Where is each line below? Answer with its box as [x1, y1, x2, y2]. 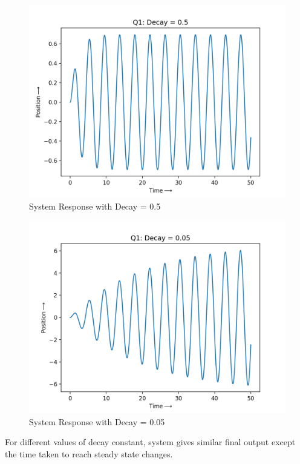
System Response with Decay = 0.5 [29, 199, 161, 212]
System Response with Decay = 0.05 [29, 415, 165, 428]
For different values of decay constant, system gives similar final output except [5, 436, 296, 448]
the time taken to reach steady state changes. [5, 447, 173, 460]
